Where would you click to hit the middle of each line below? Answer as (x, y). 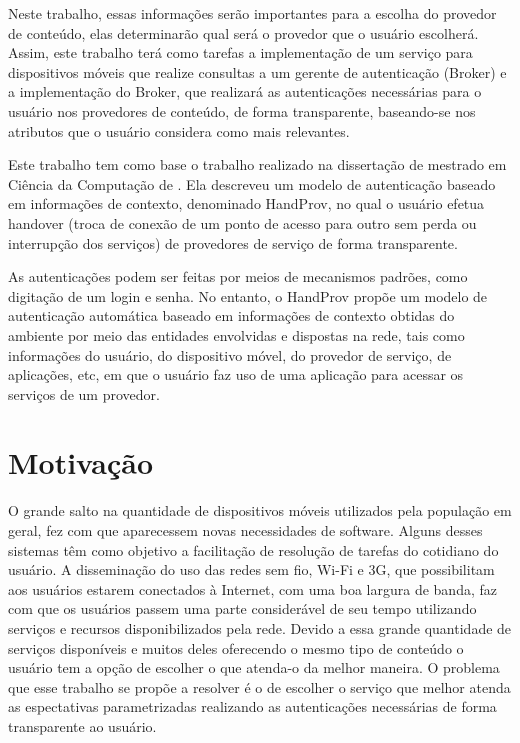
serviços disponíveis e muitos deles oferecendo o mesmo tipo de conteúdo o (236, 647)
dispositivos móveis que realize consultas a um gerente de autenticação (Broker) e (257, 71)
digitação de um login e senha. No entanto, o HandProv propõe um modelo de (248, 295)
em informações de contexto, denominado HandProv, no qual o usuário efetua (246, 203)
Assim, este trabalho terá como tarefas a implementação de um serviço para (240, 52)
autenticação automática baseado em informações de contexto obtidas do (231, 315)
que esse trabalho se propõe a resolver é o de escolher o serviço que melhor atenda (259, 686)
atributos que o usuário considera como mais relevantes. (179, 130)
